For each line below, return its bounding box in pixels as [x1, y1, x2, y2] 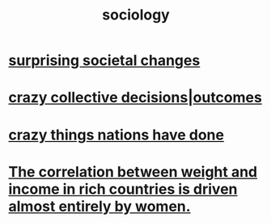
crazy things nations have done [8, 126, 225, 144]
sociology [102, 6, 170, 24]
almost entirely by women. [8, 197, 192, 216]
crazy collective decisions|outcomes [8, 88, 263, 107]
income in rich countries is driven [8, 180, 238, 198]
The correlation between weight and [8, 162, 258, 181]
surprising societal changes [8, 51, 201, 70]
